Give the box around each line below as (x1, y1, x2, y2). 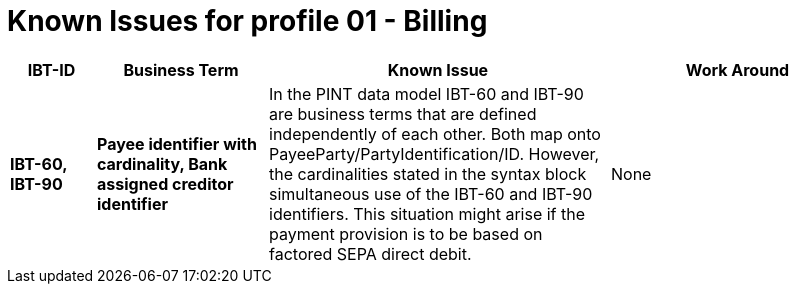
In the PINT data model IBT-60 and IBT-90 (269, 83, 584, 104)
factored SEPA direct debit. (269, 243, 472, 264)
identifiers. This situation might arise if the (269, 203, 586, 224)
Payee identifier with (97, 133, 257, 154)
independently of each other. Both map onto (269, 123, 601, 144)
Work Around (685, 59, 790, 80)
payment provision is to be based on (269, 223, 543, 244)
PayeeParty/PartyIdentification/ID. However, (269, 143, 600, 164)
